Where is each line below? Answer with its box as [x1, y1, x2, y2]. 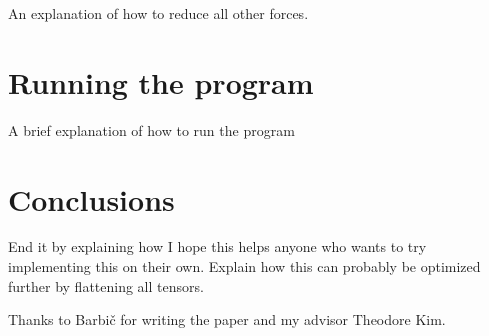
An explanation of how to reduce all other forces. [8, 3, 309, 23]
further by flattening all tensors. [8, 275, 204, 296]
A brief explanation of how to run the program [8, 119, 295, 140]
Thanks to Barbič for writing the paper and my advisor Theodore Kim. [8, 309, 446, 330]
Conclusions [8, 178, 175, 219]
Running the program [8, 61, 314, 102]
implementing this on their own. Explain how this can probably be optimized [8, 256, 481, 277]
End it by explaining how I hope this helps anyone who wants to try [8, 236, 427, 257]
